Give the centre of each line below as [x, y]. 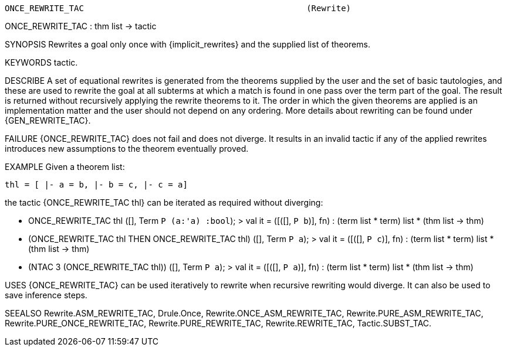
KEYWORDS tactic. [41, 62]
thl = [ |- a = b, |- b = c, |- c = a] [96, 185]
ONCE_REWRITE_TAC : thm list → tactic [81, 26]
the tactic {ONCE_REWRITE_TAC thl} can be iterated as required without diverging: [164, 202]
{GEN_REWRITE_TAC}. [48, 120]
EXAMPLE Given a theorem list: [65, 167]
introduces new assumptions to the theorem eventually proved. [127, 149]
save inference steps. [46, 295]
